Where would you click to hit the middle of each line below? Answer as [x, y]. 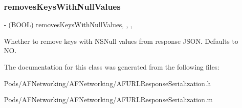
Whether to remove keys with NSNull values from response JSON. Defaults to [121, 41]
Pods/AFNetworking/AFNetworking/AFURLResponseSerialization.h [108, 83]
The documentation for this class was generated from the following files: [112, 67]
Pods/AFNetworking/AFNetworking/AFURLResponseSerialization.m [109, 99]
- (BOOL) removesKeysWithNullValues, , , [68, 25]
